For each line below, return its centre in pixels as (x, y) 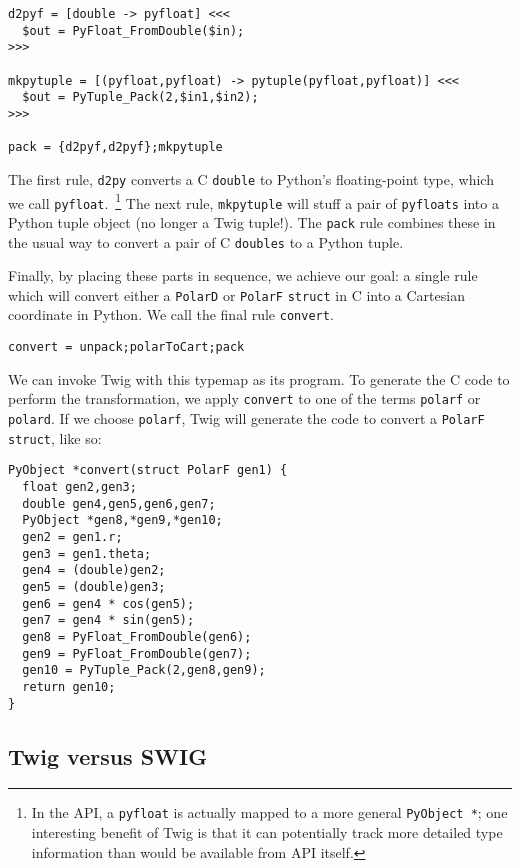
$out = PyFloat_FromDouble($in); (133, 30)
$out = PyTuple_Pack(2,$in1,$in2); (140, 97)
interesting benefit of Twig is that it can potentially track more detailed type (267, 832)
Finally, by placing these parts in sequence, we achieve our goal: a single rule (243, 275)
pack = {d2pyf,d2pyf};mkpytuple (115, 147)
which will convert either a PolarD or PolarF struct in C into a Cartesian (236, 294)
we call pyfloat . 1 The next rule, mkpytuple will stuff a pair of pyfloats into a (253, 201)
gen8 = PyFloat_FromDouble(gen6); (137, 636)
